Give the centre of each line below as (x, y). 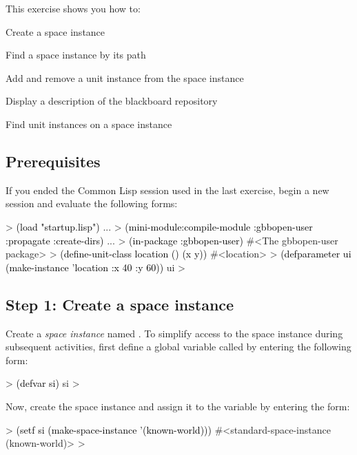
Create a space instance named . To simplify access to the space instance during (174, 333)
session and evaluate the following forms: (92, 203)
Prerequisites (53, 161)
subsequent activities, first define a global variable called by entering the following (178, 347)
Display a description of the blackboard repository (112, 101)
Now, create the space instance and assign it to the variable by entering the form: (178, 406)
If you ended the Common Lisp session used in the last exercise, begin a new (167, 190)
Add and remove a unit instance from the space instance (125, 77)
